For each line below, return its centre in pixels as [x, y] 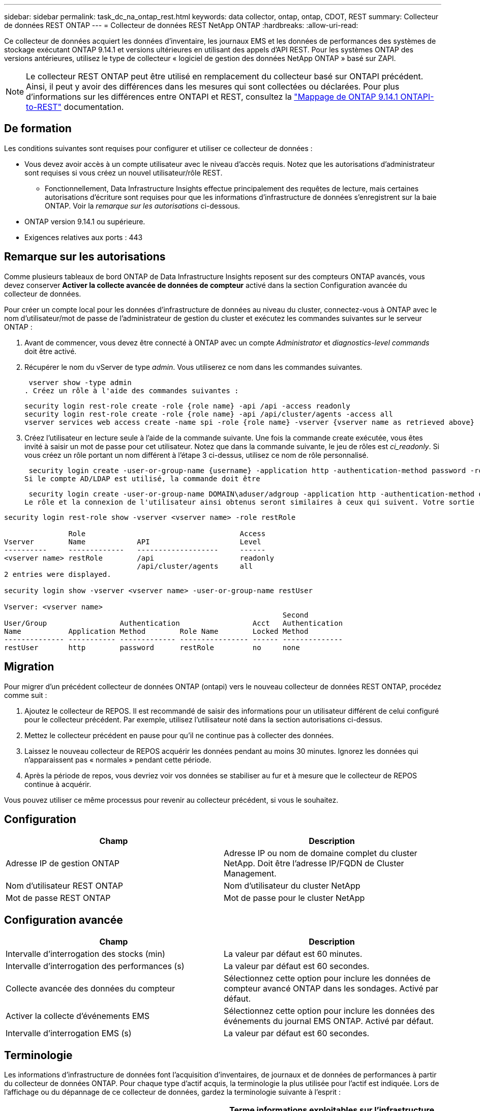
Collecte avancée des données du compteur [90, 989]
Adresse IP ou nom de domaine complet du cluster [321, 853]
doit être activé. [51, 351]
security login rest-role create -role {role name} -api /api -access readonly [187, 406]
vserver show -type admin [80, 382]
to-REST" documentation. [75, 107]
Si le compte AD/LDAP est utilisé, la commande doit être [142, 478]
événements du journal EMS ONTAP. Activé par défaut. [329, 1021]
